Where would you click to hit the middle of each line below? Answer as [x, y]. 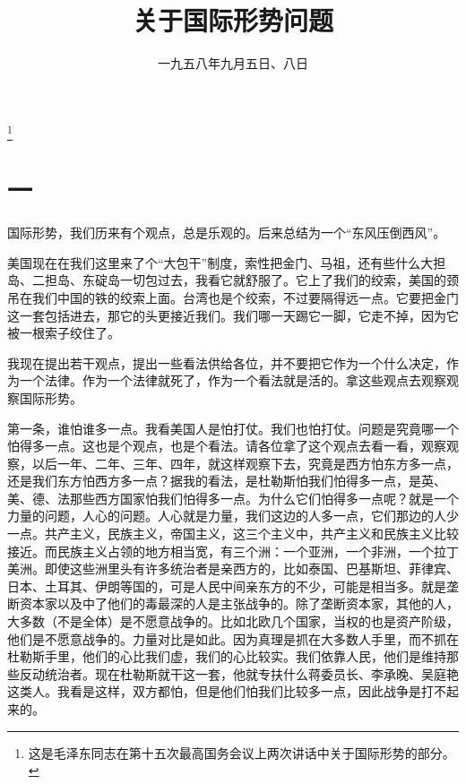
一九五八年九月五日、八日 [233, 63]
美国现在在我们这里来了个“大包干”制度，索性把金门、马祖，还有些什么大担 [227, 262]
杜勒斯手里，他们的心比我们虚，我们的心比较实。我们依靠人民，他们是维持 [227, 656]
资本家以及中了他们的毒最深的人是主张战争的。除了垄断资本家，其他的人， [239, 603]
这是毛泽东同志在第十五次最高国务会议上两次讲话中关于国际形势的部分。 [242, 752]
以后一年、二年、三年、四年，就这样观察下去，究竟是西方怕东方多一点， [245, 463]
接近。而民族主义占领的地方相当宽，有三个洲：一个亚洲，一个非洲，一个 [220, 551]
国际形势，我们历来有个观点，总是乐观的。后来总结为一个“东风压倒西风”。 [227, 233]
